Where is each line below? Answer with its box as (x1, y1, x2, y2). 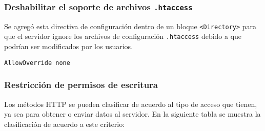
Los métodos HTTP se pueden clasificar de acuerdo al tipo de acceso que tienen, (4, 98, 257, 109)
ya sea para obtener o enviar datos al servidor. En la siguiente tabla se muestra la (4, 108, 261, 119)
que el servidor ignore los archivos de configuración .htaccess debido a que (4, 31, 242, 41)
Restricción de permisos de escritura (4, 78, 158, 91)
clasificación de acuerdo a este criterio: (4, 118, 125, 129)
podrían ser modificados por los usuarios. (4, 41, 133, 52)
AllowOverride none (4, 59, 70, 67)
